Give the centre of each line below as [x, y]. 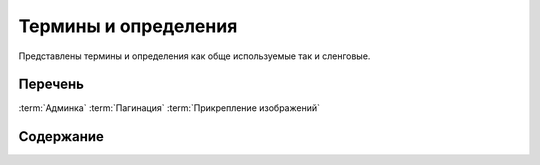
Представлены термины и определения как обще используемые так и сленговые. [194, 56]
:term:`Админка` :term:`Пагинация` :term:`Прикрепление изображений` [169, 108]
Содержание [61, 136]
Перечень [51, 84]
